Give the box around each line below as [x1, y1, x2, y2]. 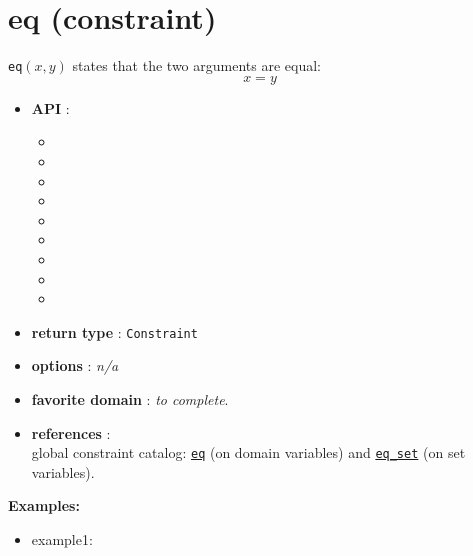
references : [31, 422, 111, 443]
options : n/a [31, 355, 119, 376]
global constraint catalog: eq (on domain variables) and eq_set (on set [31, 442, 466, 463]
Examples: [8, 495, 80, 516]
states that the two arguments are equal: [72, 55, 321, 76]
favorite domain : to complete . [31, 388, 229, 409]
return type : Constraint [31, 321, 198, 342]
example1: [31, 529, 93, 549]
